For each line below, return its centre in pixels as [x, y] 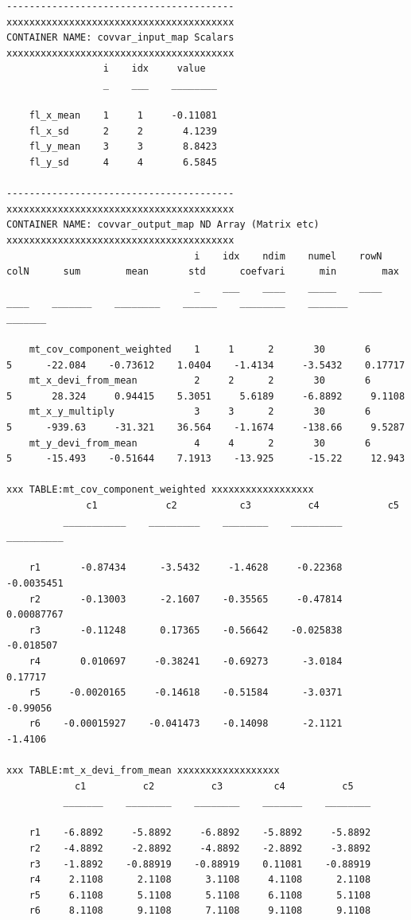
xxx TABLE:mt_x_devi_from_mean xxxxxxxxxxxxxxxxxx [143, 771]
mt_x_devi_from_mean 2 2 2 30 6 [200, 381]
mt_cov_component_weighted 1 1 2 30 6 [200, 350]
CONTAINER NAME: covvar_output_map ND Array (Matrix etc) [163, 225]
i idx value [154, 69]
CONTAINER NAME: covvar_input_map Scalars [120, 38]
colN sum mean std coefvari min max [203, 272]
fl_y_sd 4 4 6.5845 [123, 162]
